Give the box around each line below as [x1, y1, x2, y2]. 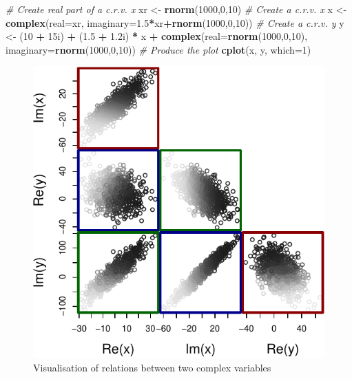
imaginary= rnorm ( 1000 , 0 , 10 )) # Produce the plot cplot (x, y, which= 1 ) [6, 42, 311, 56]
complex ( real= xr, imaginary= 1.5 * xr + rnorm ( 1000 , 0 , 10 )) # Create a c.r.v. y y [6, 15, 344, 30]
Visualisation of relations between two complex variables [33, 360, 271, 374]
